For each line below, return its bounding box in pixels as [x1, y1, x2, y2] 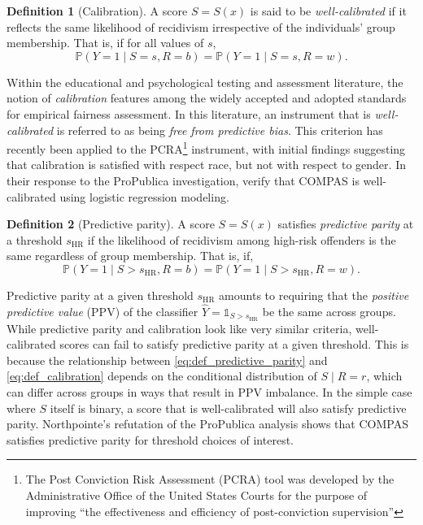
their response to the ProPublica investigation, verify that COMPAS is [7, 172, 360, 189]
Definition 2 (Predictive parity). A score [7, 215, 215, 232]
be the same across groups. [262, 302, 396, 319]
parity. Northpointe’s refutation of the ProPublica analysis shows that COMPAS [7, 415, 408, 432]
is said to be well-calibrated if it [250, 2, 407, 19]
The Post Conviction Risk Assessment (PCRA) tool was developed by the [25, 471, 395, 488]
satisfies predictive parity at [277, 215, 414, 232]
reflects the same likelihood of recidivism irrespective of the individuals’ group [7, 18, 395, 35]
